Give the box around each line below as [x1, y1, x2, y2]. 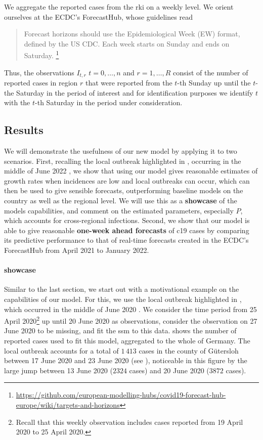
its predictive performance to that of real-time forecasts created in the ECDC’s [4, 235, 249, 245]
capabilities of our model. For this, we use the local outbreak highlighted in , [4, 293, 242, 304]
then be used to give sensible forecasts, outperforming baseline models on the [4, 185, 243, 196]
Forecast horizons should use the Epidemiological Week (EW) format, [24, 28, 240, 39]
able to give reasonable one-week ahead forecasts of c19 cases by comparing [4, 225, 249, 235]
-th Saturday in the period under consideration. [35, 97, 183, 108]
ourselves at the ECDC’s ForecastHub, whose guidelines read [4, 11, 193, 22]
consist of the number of [173, 67, 248, 77]
